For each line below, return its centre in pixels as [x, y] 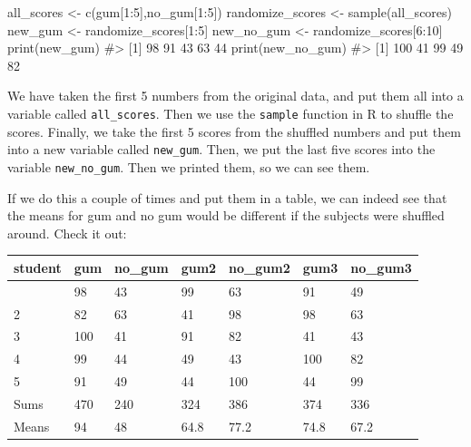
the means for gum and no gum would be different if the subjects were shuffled [226, 215]
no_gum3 [381, 267]
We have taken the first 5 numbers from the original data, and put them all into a [235, 96]
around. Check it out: [67, 233]
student [38, 267]
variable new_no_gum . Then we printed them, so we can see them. [189, 166]
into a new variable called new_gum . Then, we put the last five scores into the [221, 149]
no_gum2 [260, 267]
